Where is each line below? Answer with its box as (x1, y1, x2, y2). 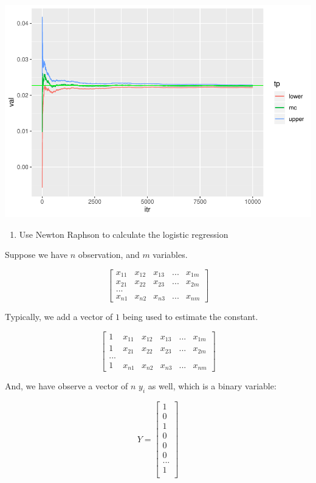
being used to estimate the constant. (122, 310, 258, 323)
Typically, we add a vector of (5, 310, 113, 323)
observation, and (78, 248, 140, 261)
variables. (153, 248, 188, 261)
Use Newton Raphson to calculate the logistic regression (19, 228, 228, 240)
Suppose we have (5, 248, 68, 261)
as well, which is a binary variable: (148, 380, 276, 392)
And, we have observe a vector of (5, 380, 128, 392)
